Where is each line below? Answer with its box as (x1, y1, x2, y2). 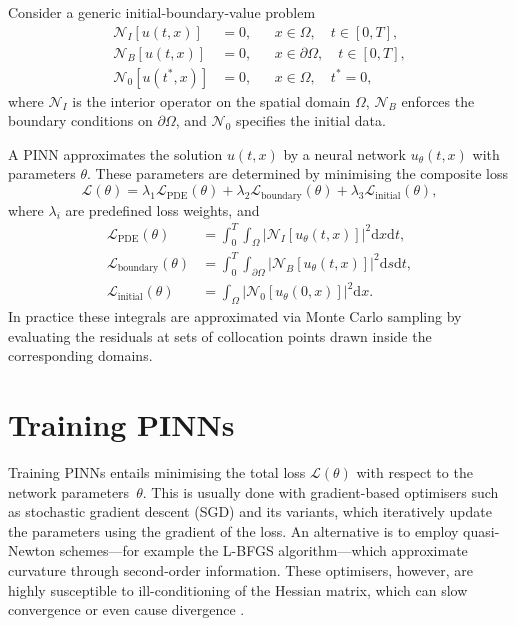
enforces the (401, 90, 475, 111)
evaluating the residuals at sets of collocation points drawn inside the (8, 325, 432, 346)
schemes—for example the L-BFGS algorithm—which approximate (59, 540, 468, 561)
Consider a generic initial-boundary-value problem (8, 2, 316, 22)
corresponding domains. (8, 345, 153, 366)
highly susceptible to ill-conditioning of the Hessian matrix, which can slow (8, 579, 468, 600)
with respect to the (356, 462, 473, 482)
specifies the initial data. (236, 110, 386, 131)
